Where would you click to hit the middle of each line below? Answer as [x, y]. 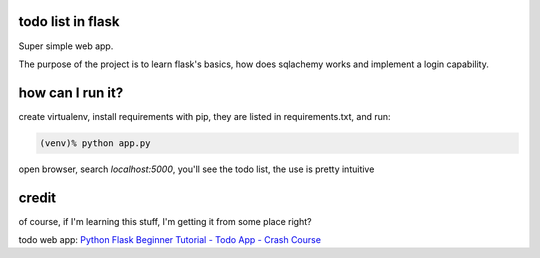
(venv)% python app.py [95, 143]
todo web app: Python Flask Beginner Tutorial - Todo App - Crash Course [170, 240]
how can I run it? [71, 92]
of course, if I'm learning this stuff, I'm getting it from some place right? [165, 221]
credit [37, 197]
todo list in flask [69, 21]
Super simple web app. [66, 46]
